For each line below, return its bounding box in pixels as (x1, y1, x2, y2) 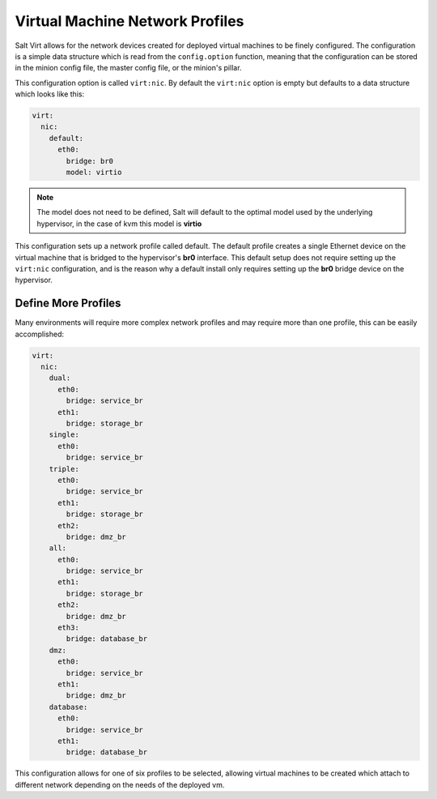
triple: (49, 464, 80, 473)
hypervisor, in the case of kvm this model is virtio (36, 219, 202, 229)
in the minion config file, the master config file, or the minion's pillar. (15, 63, 242, 73)
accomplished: (15, 329, 65, 339)
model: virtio (66, 168, 122, 177)
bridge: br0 (66, 156, 113, 165)
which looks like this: (15, 89, 85, 99)
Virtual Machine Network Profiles (15, 12, 244, 30)
